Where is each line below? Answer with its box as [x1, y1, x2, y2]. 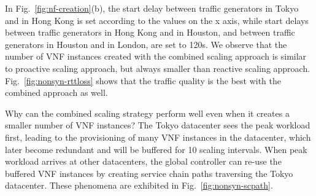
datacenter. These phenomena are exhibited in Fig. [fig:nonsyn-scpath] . [5, 179, 273, 192]
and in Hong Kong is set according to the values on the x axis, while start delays [5, 14, 309, 26]
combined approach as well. [5, 86, 108, 99]
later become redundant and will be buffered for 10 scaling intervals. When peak [5, 143, 307, 155]
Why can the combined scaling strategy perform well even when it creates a [5, 106, 290, 119]
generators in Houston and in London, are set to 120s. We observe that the [5, 37, 287, 50]
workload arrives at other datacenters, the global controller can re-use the [5, 155, 282, 168]
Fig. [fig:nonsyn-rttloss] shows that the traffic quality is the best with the [5, 74, 281, 87]
